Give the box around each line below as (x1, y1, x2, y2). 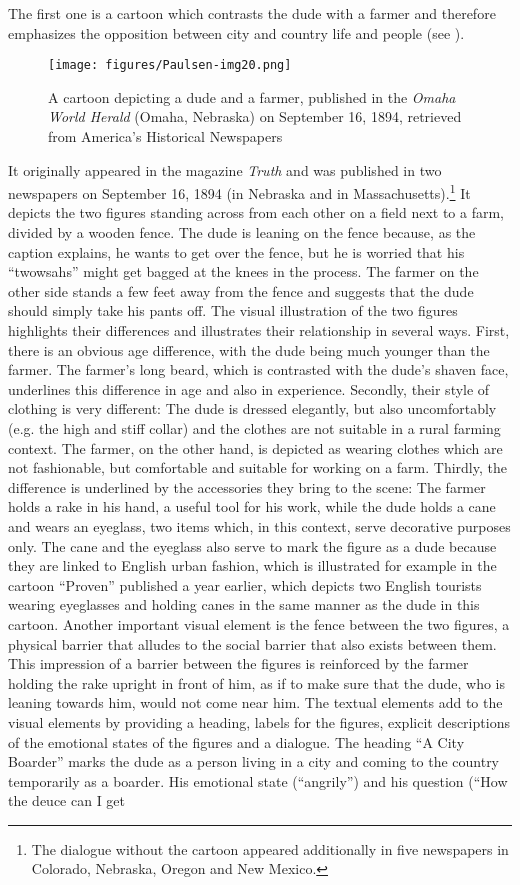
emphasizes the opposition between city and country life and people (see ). (8, 22, 465, 43)
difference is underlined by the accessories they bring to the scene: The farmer (8, 476, 486, 497)
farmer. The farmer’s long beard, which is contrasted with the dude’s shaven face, (8, 359, 509, 380)
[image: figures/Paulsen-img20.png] (48, 58, 292, 73)
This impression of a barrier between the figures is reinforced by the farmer (8, 653, 469, 674)
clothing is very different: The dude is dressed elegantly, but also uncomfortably (8, 398, 497, 419)
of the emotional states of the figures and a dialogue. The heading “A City (8, 731, 465, 752)
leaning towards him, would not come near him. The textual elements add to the (8, 692, 503, 713)
